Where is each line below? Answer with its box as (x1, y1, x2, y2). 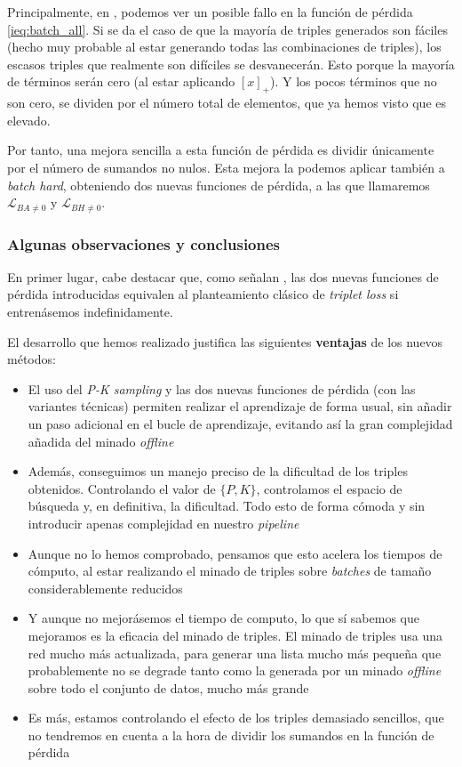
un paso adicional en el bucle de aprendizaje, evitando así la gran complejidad (28, 414, 453, 432)
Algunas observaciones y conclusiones (7, 232, 281, 254)
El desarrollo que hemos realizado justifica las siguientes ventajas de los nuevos (7, 332, 443, 351)
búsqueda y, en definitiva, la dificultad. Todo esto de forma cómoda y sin (28, 497, 426, 515)
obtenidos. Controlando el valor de (28, 479, 216, 497)
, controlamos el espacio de (256, 479, 402, 497)
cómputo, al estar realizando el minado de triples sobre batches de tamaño (28, 561, 432, 580)
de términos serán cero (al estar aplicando (7, 72, 235, 91)
